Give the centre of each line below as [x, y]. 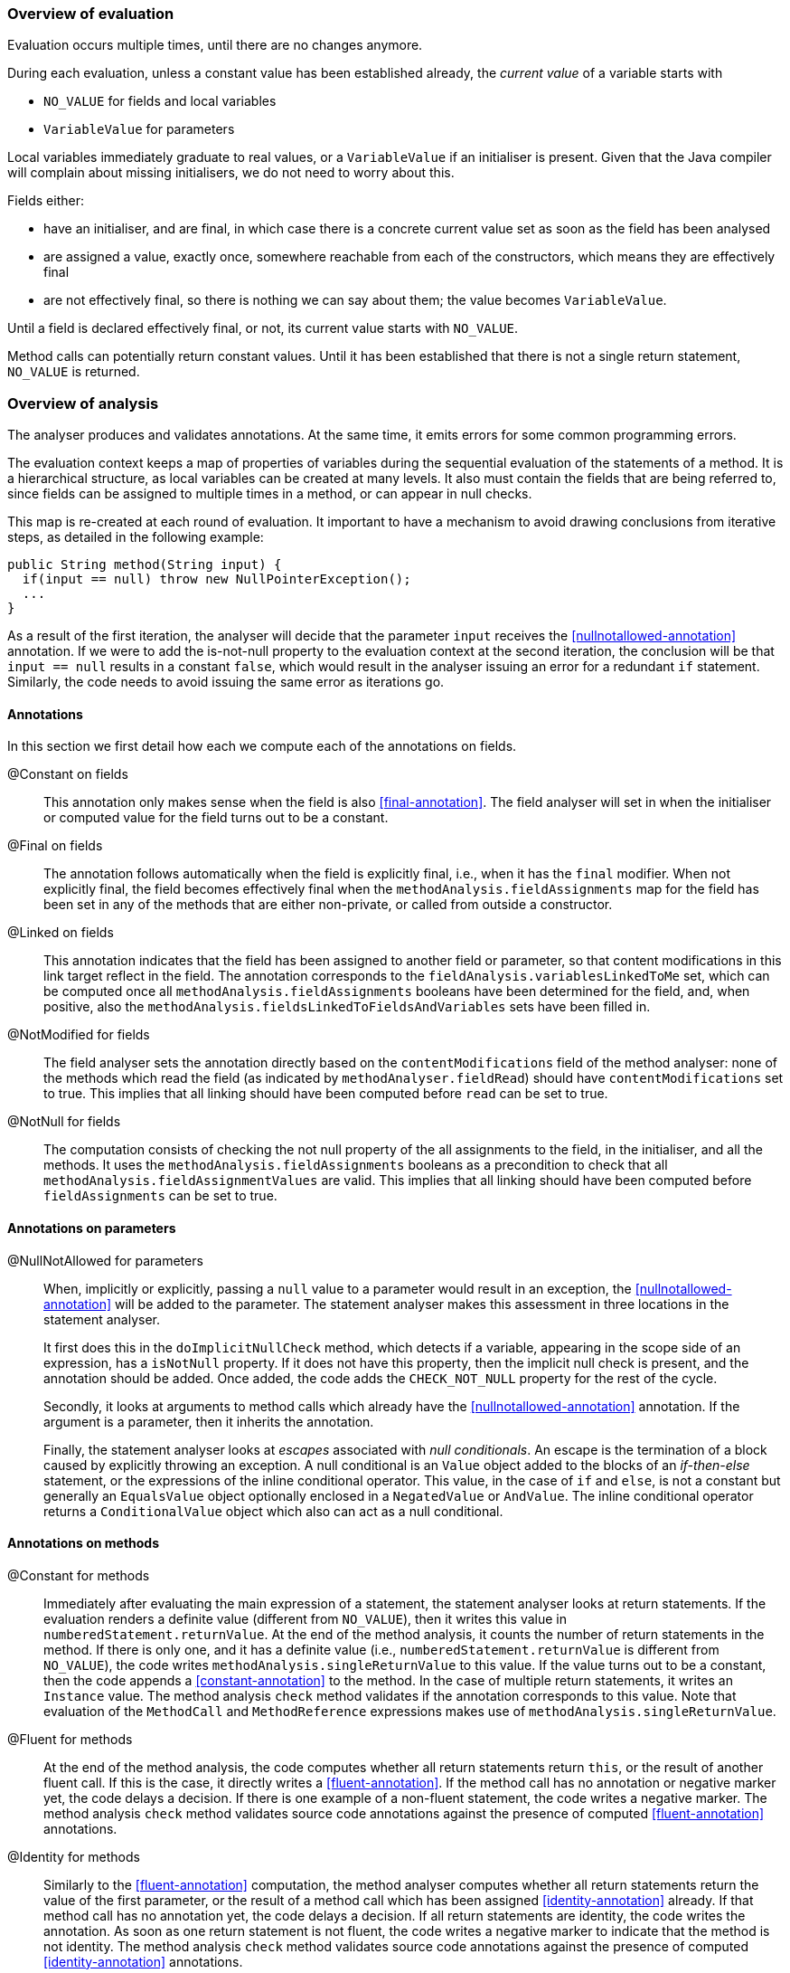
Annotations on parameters [92, 1228]
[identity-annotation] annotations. [143, 1961]
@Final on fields [55, 846]
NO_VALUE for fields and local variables [160, 101]
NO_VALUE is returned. [74, 372]
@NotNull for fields [64, 1122]
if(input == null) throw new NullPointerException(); [216, 579]
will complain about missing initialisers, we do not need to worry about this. [231, 173]
